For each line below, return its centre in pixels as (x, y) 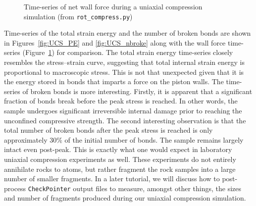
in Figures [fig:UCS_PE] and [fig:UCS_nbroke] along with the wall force (115, 42)
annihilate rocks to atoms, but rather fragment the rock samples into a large (120, 169)
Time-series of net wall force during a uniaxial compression (113, 6)
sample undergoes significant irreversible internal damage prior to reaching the (123, 110)
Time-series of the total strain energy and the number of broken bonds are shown (128, 33)
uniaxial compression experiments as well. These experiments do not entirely (120, 159)
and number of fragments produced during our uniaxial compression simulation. (125, 198)
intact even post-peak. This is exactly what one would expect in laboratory (118, 149)
